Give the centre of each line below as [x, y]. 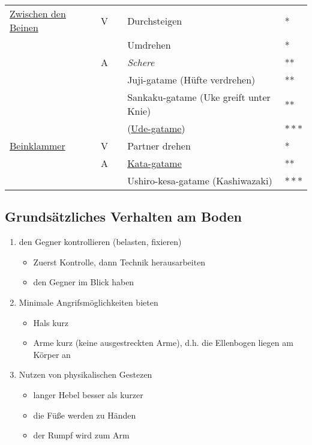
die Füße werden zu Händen [85, 415]
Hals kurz [51, 322]
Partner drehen [159, 146]
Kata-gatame [154, 163]
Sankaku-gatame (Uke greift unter [199, 97]
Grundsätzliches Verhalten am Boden [123, 216]
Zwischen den [38, 14]
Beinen [24, 27]
